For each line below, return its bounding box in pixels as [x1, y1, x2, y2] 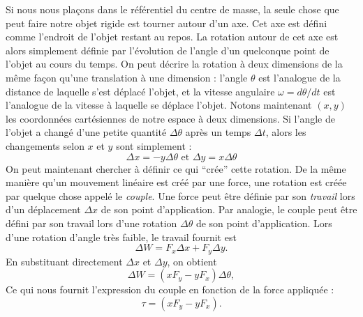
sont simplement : [116, 138, 192, 153]
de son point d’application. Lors [195, 215, 332, 230]
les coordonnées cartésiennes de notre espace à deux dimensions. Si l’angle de [6, 111, 335, 125]
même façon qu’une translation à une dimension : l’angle [6, 70, 248, 84]
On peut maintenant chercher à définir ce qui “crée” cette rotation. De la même [6, 161, 346, 176]
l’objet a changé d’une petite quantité [6, 125, 167, 139]
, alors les [265, 125, 306, 139]
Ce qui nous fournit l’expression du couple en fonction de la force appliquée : [6, 282, 334, 297]
